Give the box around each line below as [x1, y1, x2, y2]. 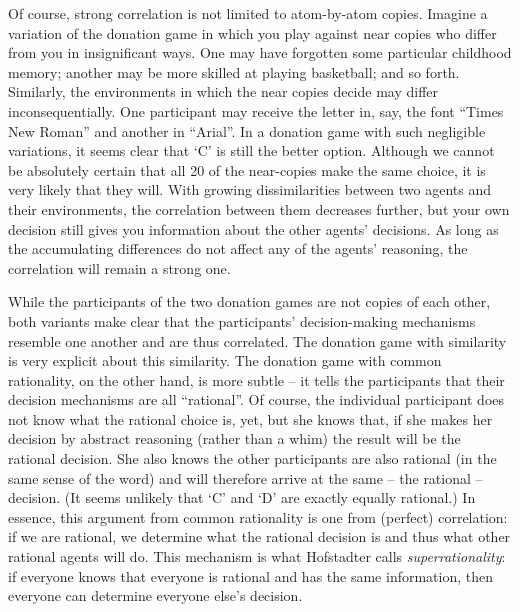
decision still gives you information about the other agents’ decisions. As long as [8, 218, 499, 239]
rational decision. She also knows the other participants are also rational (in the [8, 448, 497, 469]
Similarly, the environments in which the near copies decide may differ [8, 81, 439, 102]
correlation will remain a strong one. [8, 257, 231, 278]
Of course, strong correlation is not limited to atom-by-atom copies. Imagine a [8, 3, 488, 23]
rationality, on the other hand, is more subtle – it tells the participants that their [8, 369, 505, 390]
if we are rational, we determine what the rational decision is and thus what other [8, 526, 511, 547]
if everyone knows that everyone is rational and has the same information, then [8, 565, 494, 586]
